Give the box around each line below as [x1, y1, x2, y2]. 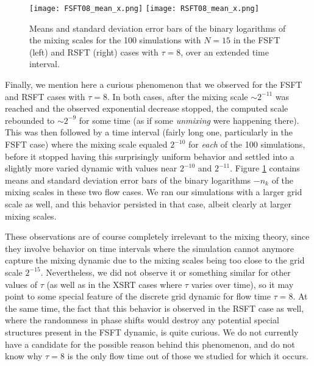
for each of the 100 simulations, [188, 138, 305, 150]
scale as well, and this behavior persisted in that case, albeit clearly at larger [5, 197, 292, 210]
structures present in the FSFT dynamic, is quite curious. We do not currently [5, 325, 299, 338]
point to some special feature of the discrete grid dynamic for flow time [5, 290, 271, 303]
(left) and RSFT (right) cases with [29, 45, 159, 58]
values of [5, 278, 37, 290]
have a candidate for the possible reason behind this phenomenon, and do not [5, 337, 295, 350]
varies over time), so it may [191, 278, 294, 290]
